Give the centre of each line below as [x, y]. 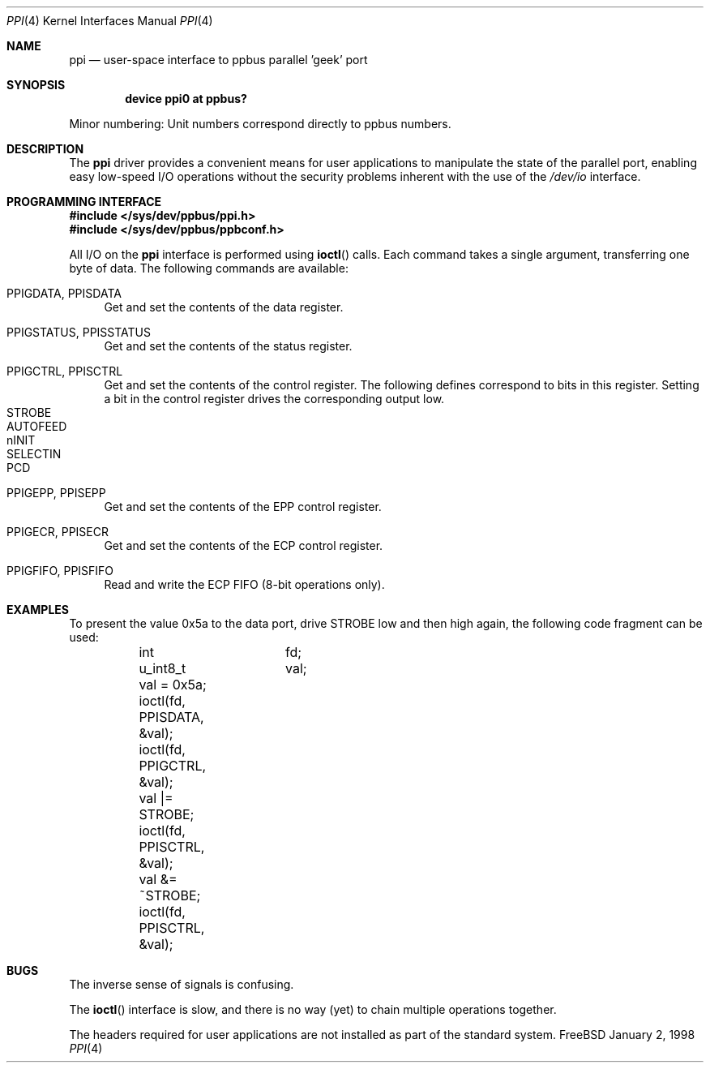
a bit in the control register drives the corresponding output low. [274, 399]
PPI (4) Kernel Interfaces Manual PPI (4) [110, 21]
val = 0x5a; [173, 685]
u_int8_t [163, 668]
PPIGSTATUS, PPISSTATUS [79, 332]
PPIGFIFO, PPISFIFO [60, 571]
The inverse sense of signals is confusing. [182, 984]
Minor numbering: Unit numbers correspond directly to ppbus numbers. [260, 124]
